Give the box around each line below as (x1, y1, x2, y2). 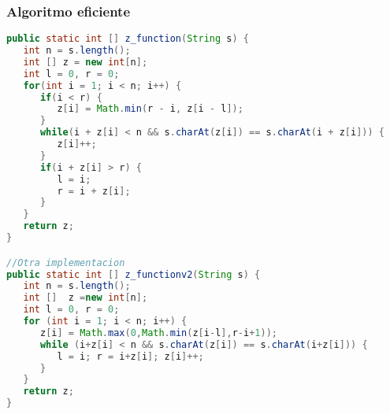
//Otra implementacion (6, 257, 125, 268)
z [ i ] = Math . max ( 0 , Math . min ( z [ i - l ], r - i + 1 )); (39, 327, 277, 338)
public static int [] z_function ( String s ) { (6, 33, 249, 45)
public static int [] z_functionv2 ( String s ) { (6, 268, 261, 280)
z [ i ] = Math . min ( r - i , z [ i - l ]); (57, 103, 243, 115)
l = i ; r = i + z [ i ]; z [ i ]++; (57, 350, 204, 362)
